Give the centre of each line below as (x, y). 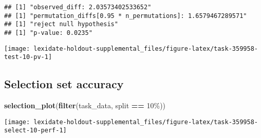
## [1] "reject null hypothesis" (61, 24)
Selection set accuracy (64, 84)
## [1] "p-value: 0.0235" (48, 33)
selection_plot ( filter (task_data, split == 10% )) (85, 105)
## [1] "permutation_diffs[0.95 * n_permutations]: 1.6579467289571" (126, 16)
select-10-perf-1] (35, 131)
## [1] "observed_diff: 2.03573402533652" (78, 7)
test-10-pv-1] (28, 57)
